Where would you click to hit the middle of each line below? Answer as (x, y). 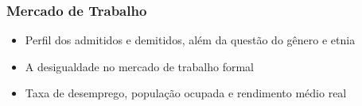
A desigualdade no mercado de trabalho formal (140, 66)
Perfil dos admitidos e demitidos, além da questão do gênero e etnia (190, 40)
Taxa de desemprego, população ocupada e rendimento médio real (186, 93)
